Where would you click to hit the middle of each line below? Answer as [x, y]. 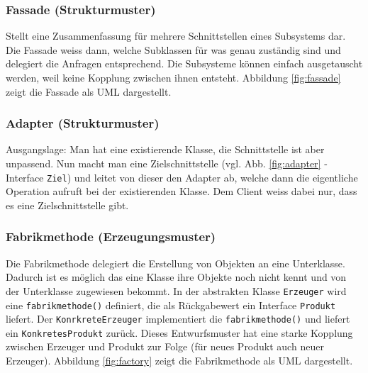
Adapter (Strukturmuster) [83, 123]
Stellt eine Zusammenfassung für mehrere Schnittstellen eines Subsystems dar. [176, 36]
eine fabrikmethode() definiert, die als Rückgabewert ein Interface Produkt [171, 305]
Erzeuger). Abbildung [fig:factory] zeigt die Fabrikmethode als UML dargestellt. [179, 361]
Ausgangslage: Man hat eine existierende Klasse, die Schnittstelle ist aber [165, 149]
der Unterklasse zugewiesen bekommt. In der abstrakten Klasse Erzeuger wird [176, 290]
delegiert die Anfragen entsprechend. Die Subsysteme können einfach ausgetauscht [184, 63]
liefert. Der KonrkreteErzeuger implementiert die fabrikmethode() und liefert [178, 319]
